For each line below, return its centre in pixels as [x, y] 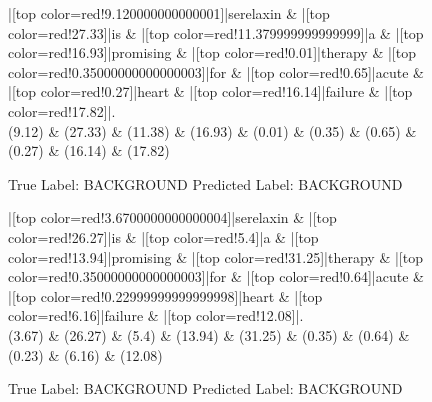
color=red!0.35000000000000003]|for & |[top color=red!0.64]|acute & [216, 276]
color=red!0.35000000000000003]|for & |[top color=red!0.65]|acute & [216, 71]
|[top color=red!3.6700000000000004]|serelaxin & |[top [172, 217]
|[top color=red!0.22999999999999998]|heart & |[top [165, 295]
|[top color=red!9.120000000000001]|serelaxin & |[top [169, 13]
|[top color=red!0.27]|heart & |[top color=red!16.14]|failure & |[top [210, 91]
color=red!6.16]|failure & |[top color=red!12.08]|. [156, 315]
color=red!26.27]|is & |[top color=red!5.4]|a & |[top [163, 236]
